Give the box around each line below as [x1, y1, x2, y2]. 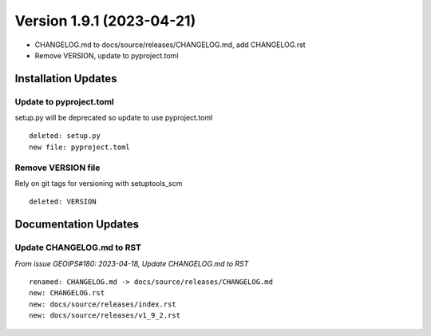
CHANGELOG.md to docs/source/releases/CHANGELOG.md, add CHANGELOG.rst [34, 40, 306, 49]
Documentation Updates [14, 218, 140, 231]
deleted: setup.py [29, 132, 101, 140]
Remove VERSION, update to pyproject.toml [34, 50, 179, 60]
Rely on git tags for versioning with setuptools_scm [14, 179, 183, 188]
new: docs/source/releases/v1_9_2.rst [29, 311, 181, 320]
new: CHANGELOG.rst [29, 288, 105, 298]
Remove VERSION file [14, 162, 101, 173]
